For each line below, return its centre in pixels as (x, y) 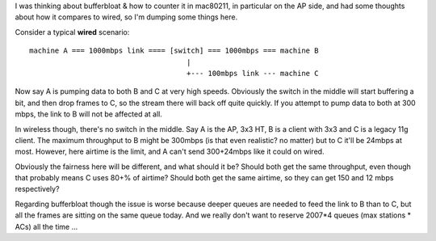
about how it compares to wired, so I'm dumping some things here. (126, 17)
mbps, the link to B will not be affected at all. (89, 114)
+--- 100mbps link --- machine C (252, 73)
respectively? (37, 189)
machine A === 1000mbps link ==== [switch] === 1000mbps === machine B (174, 51)
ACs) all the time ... (46, 226)
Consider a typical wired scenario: (72, 32)
